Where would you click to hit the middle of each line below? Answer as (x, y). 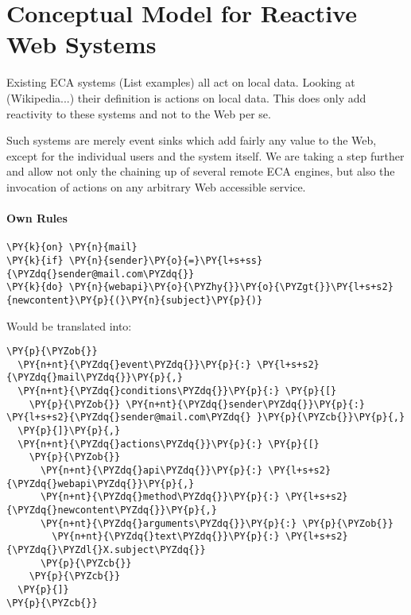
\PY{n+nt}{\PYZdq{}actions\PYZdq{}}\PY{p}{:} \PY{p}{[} (169, 444)
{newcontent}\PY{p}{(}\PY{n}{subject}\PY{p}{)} (135, 300)
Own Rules (37, 218)
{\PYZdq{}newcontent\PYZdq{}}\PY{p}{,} (112, 511)
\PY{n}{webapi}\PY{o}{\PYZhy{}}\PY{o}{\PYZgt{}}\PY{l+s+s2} (231, 287)
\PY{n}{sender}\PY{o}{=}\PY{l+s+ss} (166, 260)
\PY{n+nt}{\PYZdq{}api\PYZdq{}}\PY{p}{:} (151, 471)
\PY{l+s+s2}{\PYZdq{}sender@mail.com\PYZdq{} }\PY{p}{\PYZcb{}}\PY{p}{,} (206, 418)
